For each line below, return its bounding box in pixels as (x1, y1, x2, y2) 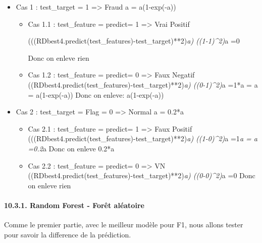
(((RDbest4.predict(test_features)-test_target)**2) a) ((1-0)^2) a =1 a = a (28, 133, 257, 144)
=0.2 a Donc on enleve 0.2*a (28, 143, 115, 153)
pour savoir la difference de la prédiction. (4, 229, 131, 239)
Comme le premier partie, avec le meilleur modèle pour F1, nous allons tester (4, 219, 243, 230)
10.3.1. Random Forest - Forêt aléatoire (4, 199, 144, 210)
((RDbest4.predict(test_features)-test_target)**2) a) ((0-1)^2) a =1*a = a (28, 79, 258, 90)
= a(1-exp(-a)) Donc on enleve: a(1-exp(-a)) (28, 89, 164, 100)
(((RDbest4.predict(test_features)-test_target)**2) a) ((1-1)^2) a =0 (28, 35, 240, 46)
